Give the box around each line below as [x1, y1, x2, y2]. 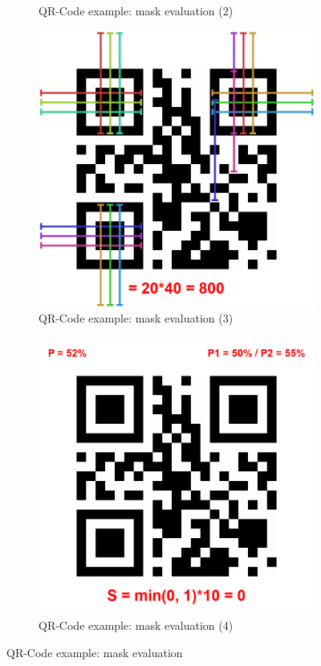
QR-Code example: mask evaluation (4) [39, 617, 234, 634]
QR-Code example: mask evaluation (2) [39, 2, 234, 18]
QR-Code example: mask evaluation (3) [39, 310, 234, 327]
